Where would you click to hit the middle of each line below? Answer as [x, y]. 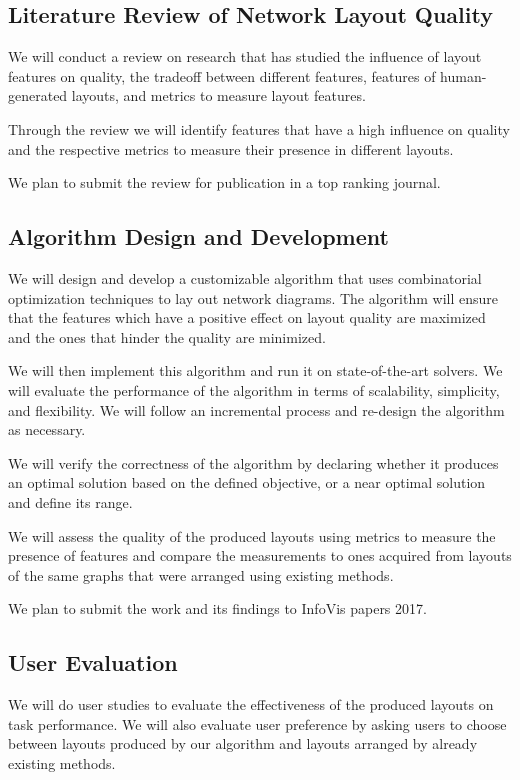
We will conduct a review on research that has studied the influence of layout [245, 56]
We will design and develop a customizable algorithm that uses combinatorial [245, 277]
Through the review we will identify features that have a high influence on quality [259, 128]
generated [38, 95]
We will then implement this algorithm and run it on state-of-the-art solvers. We [255, 370]
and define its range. [70, 501]
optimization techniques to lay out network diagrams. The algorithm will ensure [253, 297]
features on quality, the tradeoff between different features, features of [222, 75]
